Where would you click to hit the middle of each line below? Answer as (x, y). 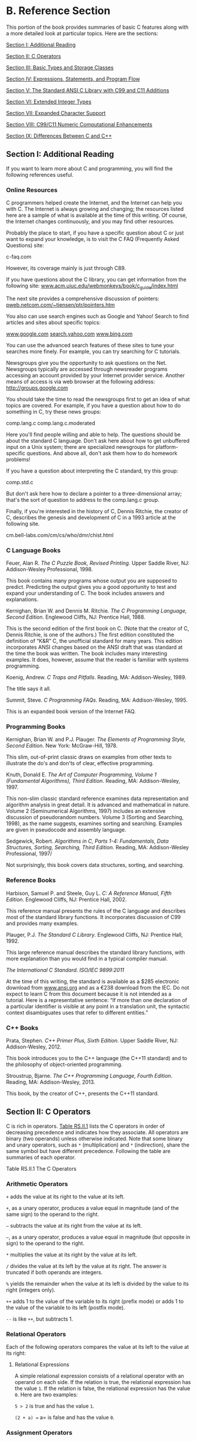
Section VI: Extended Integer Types (49, 102)
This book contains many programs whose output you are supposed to (92, 581)
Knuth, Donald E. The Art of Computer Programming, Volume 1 (81, 775)
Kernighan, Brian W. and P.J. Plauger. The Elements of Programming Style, (96, 739)
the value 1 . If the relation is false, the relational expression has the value (102, 1389)
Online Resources (32, 190)
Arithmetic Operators (37, 1184)
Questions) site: (25, 246)
